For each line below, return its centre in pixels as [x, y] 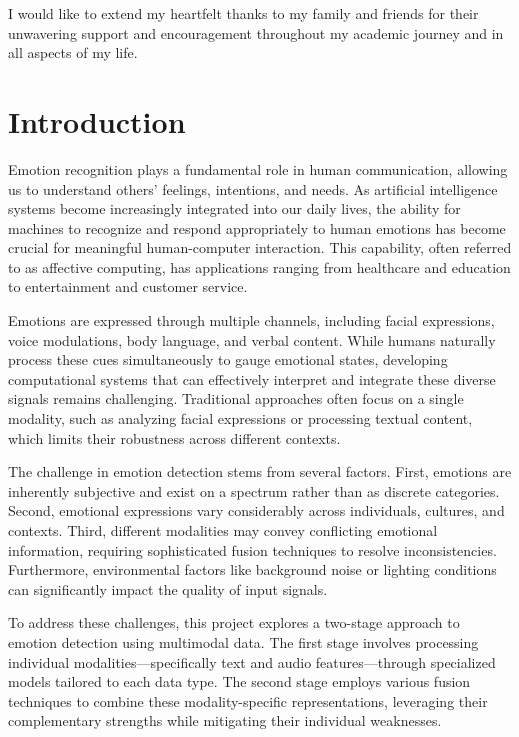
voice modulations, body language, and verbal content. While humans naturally [252, 339]
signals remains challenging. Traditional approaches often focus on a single [236, 398]
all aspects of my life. [73, 52]
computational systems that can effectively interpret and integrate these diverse [252, 378]
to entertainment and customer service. [128, 286]
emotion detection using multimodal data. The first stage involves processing [243, 641]
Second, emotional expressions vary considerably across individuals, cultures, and [256, 510]
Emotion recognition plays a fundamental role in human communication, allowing [258, 168]
